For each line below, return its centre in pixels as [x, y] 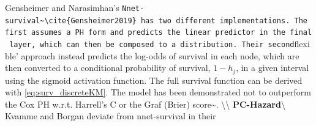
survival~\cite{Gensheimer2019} [71, 20]
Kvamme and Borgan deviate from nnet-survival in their [111, 116]
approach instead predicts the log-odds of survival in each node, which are [160, 55]
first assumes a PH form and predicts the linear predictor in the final [159, 33]
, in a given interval [273, 68]
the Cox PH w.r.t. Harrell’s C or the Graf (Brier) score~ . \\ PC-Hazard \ [145, 104]
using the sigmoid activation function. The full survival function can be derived [154, 80]
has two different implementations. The [224, 20]
